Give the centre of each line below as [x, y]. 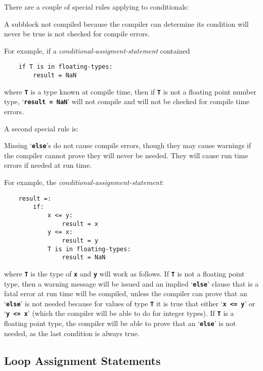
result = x [80, 224]
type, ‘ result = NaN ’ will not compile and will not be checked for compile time [127, 101]
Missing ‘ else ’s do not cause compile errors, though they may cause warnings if [128, 145]
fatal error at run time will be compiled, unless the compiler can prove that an [126, 293]
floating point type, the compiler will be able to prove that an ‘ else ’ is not [120, 323]
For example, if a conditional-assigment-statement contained [97, 50]
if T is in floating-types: [65, 67]
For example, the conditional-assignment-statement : [84, 182]
